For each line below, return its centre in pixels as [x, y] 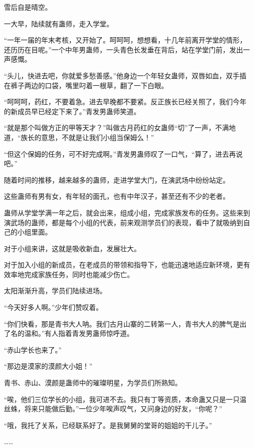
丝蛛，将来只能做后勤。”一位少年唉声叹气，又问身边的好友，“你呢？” [113, 409]
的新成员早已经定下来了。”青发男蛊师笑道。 [72, 111]
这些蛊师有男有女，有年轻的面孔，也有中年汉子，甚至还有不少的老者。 [117, 196]
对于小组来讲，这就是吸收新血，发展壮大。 [72, 248]
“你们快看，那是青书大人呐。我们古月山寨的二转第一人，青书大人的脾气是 [122, 323]
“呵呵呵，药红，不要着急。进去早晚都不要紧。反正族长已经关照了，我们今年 [125, 102]
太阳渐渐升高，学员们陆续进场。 [55, 291]
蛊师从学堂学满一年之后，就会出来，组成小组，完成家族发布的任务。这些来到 [127, 212]
